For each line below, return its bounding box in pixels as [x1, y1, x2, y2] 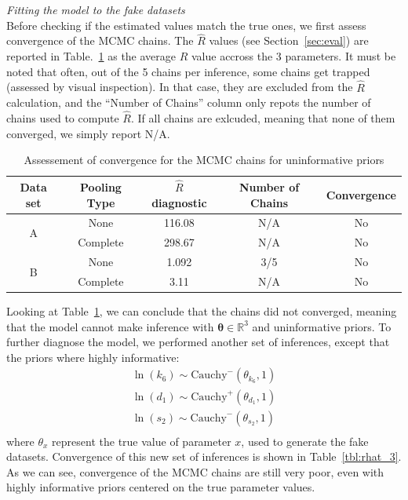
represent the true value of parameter [52, 432, 231, 449]
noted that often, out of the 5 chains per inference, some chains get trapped [6, 63, 370, 79]
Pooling [79, 178, 122, 195]
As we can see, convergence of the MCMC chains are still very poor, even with [6, 463, 384, 480]
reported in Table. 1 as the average [6, 48, 177, 64]
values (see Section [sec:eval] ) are [209, 32, 369, 49]
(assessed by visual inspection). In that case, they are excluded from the [6, 78, 353, 95]
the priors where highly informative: [6, 349, 180, 365]
